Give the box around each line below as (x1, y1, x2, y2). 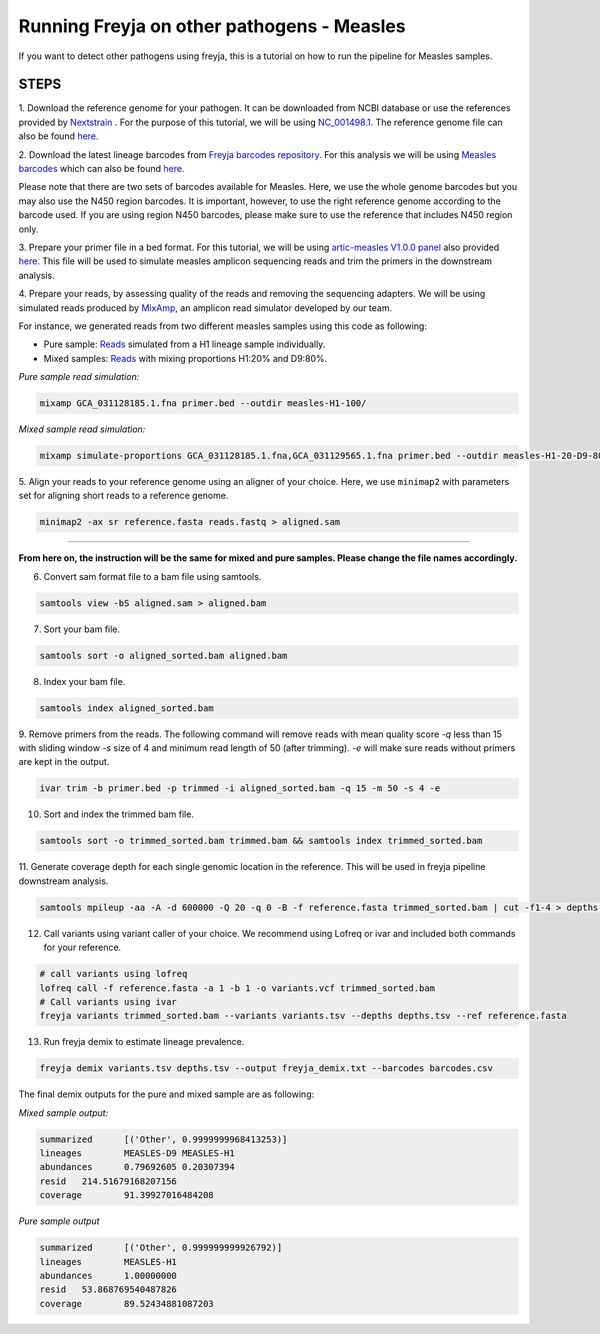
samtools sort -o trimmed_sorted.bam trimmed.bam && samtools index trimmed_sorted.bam (39, 835, 483, 847)
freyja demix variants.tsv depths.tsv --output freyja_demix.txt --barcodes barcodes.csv (39, 1063, 494, 1074)
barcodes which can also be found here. (18, 163, 185, 175)
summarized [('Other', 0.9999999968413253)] (39, 1133, 288, 1145)
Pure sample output (18, 1215, 100, 1227)
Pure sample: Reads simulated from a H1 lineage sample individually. (43, 338, 326, 350)
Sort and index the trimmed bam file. (43, 808, 195, 820)
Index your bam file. (43, 675, 126, 687)
